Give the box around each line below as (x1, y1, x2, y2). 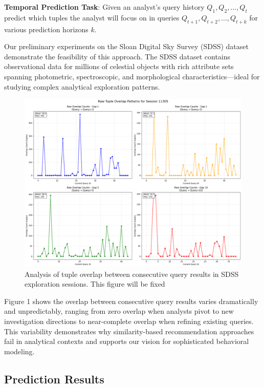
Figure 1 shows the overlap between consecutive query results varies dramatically (4, 295, 258, 306)
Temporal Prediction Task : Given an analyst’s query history (4, 2, 205, 12)
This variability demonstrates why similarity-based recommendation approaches (4, 326, 254, 336)
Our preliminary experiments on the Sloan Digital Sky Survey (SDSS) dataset (4, 41, 249, 52)
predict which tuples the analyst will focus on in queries (4, 12, 180, 23)
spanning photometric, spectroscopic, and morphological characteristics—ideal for (4, 71, 260, 81)
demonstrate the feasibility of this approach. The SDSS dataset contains (4, 51, 231, 61)
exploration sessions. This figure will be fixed (25, 278, 165, 289)
